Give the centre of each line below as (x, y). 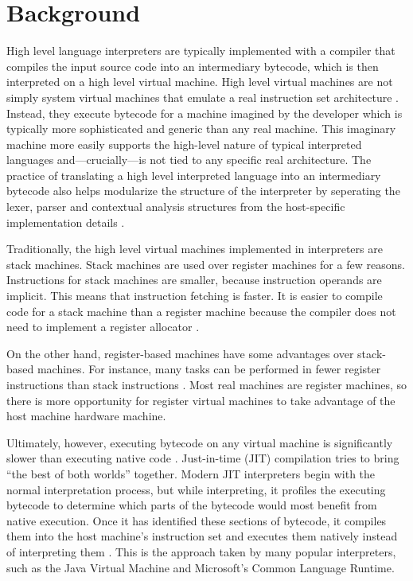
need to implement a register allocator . (103, 327)
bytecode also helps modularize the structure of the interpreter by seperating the (203, 191)
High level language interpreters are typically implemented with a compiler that (201, 51)
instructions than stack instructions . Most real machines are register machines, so (207, 384)
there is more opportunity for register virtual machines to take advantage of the (201, 400)
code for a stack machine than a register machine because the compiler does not (201, 311)
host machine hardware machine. (86, 416)
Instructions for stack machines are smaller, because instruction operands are (194, 280)
